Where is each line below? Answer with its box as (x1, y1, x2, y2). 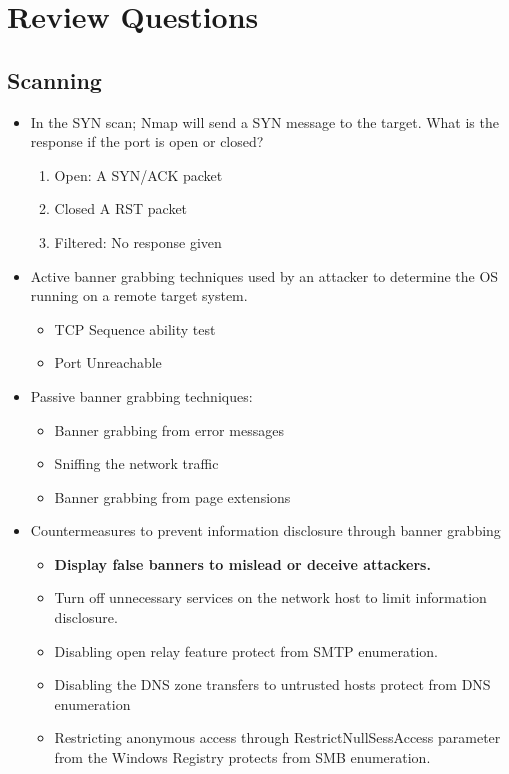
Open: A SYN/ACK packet (54, 164, 223, 185)
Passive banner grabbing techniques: (30, 385, 253, 406)
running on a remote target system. (30, 285, 248, 306)
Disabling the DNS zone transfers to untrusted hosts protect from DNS (54, 674, 491, 695)
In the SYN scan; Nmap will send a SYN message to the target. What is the (30, 111, 499, 132)
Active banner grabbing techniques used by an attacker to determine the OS (30, 265, 499, 286)
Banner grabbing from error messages (54, 419, 284, 440)
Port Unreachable (54, 352, 162, 373)
